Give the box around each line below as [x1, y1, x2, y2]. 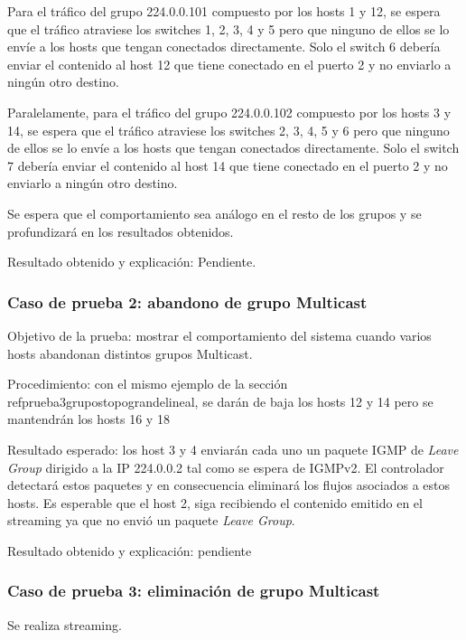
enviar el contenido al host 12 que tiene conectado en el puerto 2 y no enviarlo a [7, 54, 452, 73]
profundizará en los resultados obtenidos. [7, 221, 234, 240]
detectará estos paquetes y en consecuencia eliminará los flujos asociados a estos [7, 475, 450, 494]
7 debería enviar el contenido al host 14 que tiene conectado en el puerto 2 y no [7, 155, 448, 174]
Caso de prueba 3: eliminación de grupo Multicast [7, 579, 380, 602]
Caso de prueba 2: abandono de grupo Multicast [7, 290, 368, 313]
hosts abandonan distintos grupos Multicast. [7, 344, 253, 362]
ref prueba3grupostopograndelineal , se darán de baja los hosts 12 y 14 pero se [7, 391, 433, 410]
